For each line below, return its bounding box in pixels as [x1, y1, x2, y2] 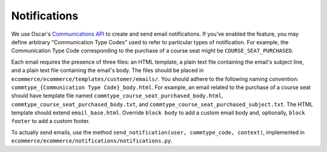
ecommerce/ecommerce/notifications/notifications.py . [11, 137, 173, 145]
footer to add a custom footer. [11, 117, 90, 125]
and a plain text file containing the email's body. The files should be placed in [11, 67, 204, 74]
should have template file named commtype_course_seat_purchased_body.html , [11, 92, 223, 99]
